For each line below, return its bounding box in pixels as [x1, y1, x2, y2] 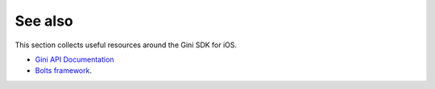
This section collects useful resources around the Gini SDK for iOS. [14, 40, 238, 50]
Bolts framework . [35, 66, 93, 75]
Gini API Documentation [35, 55, 114, 64]
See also [14, 12, 74, 30]
